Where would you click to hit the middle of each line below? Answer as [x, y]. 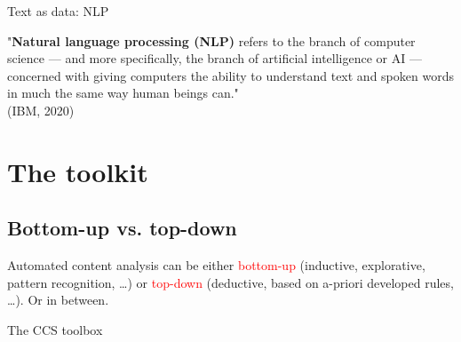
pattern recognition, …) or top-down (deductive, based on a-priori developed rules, [230, 282]
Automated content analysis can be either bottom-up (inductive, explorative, [216, 265]
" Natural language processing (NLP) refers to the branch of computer [211, 40]
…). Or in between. [58, 300]
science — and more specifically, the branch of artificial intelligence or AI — [215, 58]
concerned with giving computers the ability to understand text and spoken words [230, 75]
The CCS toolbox [55, 329]
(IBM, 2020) [41, 110]
